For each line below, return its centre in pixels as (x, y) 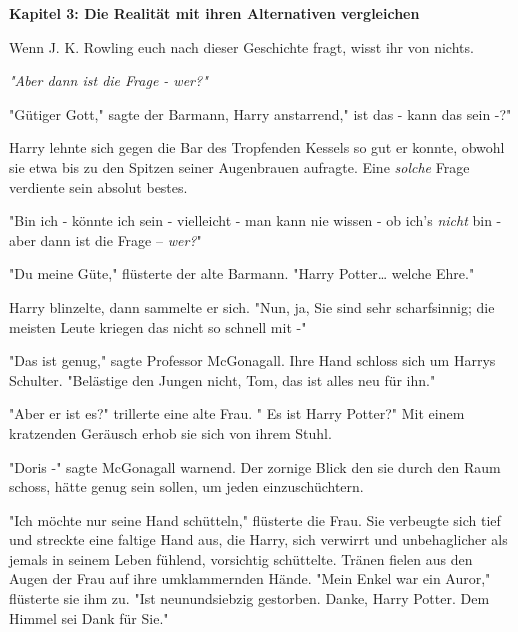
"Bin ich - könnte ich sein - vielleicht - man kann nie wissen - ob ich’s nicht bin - (255, 220)
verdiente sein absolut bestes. (98, 186)
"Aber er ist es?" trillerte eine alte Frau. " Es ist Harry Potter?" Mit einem (237, 413)
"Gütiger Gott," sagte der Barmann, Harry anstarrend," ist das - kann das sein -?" (260, 113)
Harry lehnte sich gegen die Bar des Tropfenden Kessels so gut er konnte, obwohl (257, 147)
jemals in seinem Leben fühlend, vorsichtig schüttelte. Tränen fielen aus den (241, 558)
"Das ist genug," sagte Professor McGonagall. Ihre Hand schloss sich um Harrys (252, 360)
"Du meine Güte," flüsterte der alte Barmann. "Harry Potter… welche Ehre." (242, 273)
